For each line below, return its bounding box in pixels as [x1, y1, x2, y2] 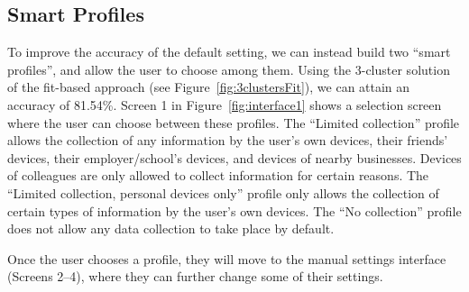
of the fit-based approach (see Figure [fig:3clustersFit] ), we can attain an [7, 78, 410, 96]
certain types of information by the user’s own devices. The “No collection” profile [7, 201, 462, 220]
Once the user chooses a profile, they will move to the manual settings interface [7, 249, 446, 268]
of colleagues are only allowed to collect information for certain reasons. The [7, 166, 429, 185]
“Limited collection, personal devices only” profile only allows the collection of [7, 183, 439, 202]
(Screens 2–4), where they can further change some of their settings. [7, 267, 383, 286]
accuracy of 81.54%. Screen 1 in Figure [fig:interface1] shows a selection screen [7, 95, 442, 114]
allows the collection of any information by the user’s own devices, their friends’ [7, 131, 448, 150]
